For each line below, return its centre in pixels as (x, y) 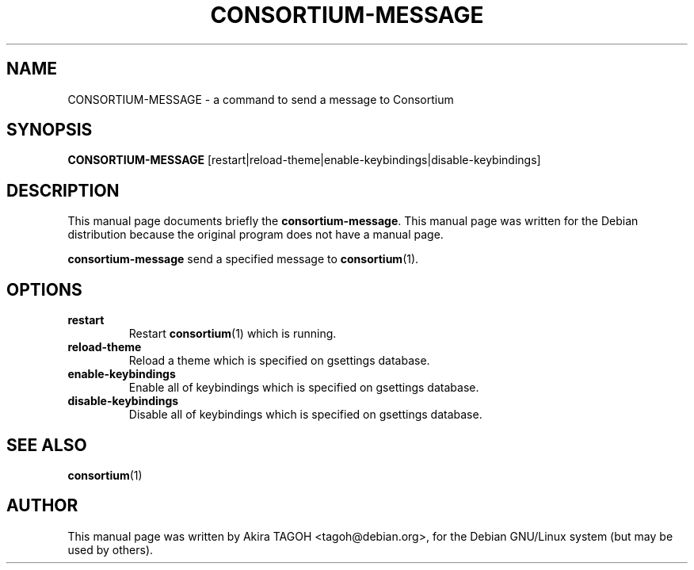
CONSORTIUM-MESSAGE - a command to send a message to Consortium (261, 99)
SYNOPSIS (50, 130)
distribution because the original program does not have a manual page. (255, 235)
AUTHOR (42, 506)
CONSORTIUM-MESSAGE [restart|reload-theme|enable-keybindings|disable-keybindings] (304, 160)
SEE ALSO (47, 445)
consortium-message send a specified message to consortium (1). (243, 259)
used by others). (111, 549)
